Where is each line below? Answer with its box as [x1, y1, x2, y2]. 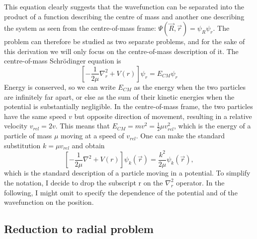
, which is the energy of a [173, 120, 251, 131]
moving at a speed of [61, 130, 124, 141]
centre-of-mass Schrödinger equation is [4, 56, 121, 66]
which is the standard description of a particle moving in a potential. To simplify [4, 168, 251, 178]
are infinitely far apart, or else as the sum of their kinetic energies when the [4, 91, 235, 102]
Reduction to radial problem [4, 221, 154, 237]
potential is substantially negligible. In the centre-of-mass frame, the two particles [4, 101, 253, 112]
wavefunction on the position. [4, 197, 94, 207]
